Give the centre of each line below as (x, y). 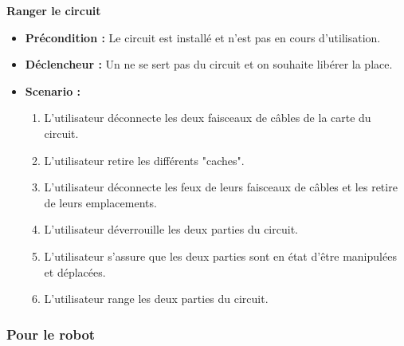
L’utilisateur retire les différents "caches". (144, 160)
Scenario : (53, 90)
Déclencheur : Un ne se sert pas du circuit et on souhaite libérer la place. (209, 64)
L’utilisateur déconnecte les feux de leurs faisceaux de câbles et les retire (221, 187)
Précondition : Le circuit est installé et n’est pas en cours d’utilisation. (203, 37)
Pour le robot (51, 334)
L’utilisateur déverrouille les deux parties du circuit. (171, 229)
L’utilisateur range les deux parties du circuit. (156, 299)
